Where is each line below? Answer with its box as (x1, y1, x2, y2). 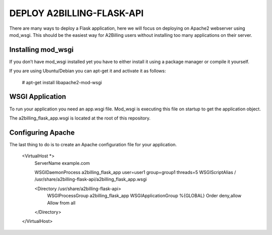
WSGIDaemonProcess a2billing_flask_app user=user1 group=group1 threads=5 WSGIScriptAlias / (34, 169, 236, 175)
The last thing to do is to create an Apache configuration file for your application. (9, 141, 177, 147)
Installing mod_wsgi (9, 45, 74, 54)
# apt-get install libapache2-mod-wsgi (22, 79, 102, 85)
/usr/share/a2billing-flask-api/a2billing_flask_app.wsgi (34, 177, 147, 183)
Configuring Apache (9, 128, 75, 137)
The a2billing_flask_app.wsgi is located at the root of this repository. (9, 115, 151, 121)
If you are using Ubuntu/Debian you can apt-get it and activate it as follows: (9, 68, 166, 74)
